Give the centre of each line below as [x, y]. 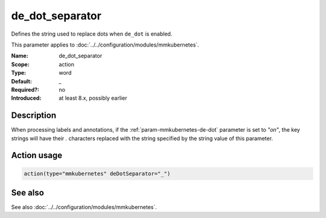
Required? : [25, 89]
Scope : [20, 64]
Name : [20, 56]
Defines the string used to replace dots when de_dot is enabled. [92, 34]
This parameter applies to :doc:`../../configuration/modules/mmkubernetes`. [105, 45]
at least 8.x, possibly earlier [93, 98]
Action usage [37, 155]
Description [34, 116]
